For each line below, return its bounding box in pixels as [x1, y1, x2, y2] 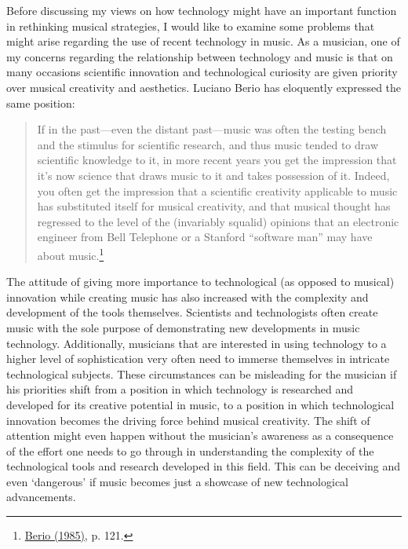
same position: [6, 94, 75, 111]
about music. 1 [37, 244, 104, 263]
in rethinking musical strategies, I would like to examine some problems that [6, 17, 375, 34]
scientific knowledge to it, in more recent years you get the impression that [37, 152, 397, 168]
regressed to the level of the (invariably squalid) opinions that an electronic [37, 213, 399, 229]
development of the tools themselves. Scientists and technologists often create [6, 304, 378, 320]
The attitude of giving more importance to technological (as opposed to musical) [6, 273, 395, 290]
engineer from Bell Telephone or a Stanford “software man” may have [37, 229, 373, 245]
